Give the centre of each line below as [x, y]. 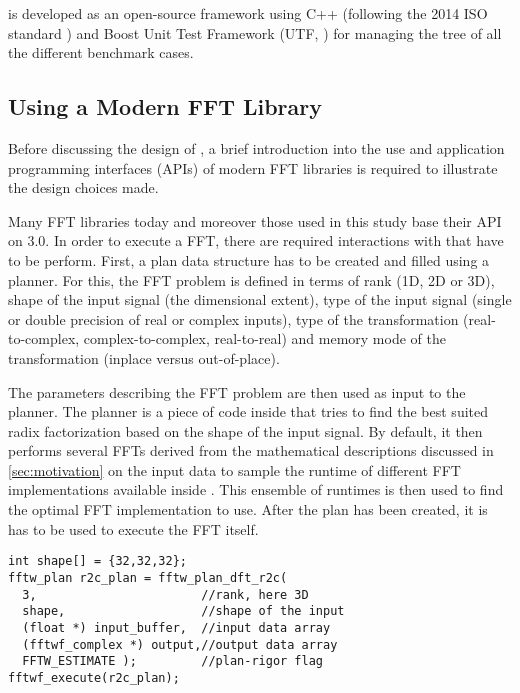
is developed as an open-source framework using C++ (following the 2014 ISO [248, 13]
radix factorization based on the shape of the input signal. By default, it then [245, 430]
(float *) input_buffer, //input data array [176, 627]
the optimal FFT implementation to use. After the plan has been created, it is [248, 509]
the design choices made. [83, 187]
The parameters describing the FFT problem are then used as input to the [237, 391]
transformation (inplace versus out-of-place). [144, 357]
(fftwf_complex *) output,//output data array [180, 644]
